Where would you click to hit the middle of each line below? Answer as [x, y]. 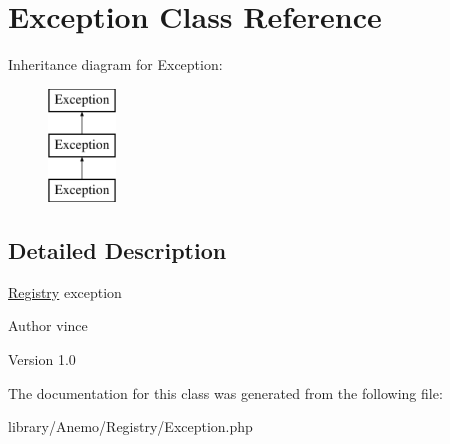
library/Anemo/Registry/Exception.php [130, 426]
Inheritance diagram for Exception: [115, 64]
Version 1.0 [42, 359]
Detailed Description [117, 250]
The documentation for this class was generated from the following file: [225, 392]
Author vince [48, 325]
